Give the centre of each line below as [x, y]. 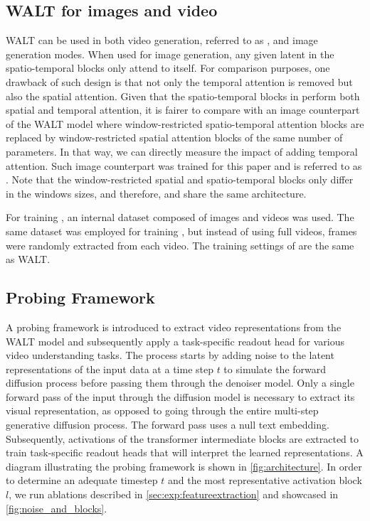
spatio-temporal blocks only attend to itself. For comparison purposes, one [168, 68]
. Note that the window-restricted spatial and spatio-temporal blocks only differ [180, 179]
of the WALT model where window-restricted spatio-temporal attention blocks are [185, 123]
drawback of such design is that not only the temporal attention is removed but [179, 81]
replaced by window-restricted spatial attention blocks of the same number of [174, 138]
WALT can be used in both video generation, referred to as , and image [162, 40]
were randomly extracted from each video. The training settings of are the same [180, 245]
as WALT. [28, 259]
